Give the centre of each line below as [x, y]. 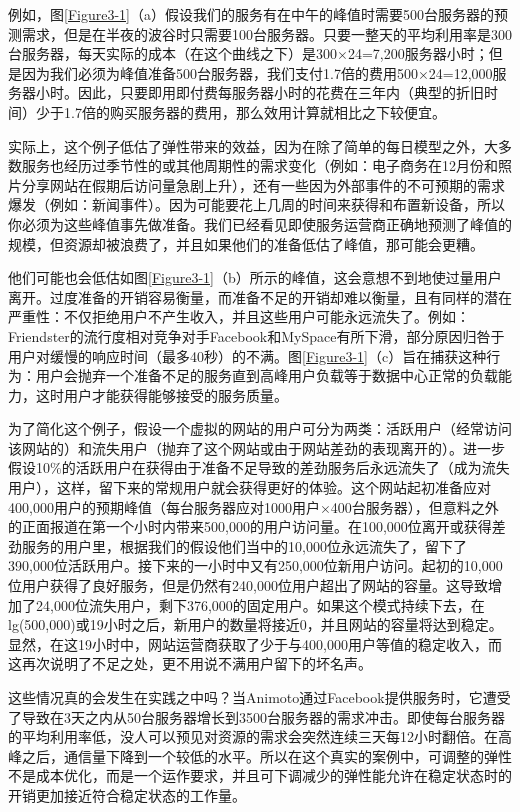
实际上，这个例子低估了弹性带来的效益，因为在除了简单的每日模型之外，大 [253, 145]
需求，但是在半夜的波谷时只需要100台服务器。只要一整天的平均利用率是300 [266, 33]
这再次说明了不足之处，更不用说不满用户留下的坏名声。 [190, 663]
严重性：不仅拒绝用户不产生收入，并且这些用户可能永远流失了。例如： [239, 316]
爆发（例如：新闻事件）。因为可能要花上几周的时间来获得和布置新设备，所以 [256, 204]
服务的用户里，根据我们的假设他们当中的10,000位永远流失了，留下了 [244, 545]
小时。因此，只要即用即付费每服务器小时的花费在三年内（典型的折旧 [259, 92]
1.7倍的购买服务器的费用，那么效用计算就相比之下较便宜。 [254, 111]
